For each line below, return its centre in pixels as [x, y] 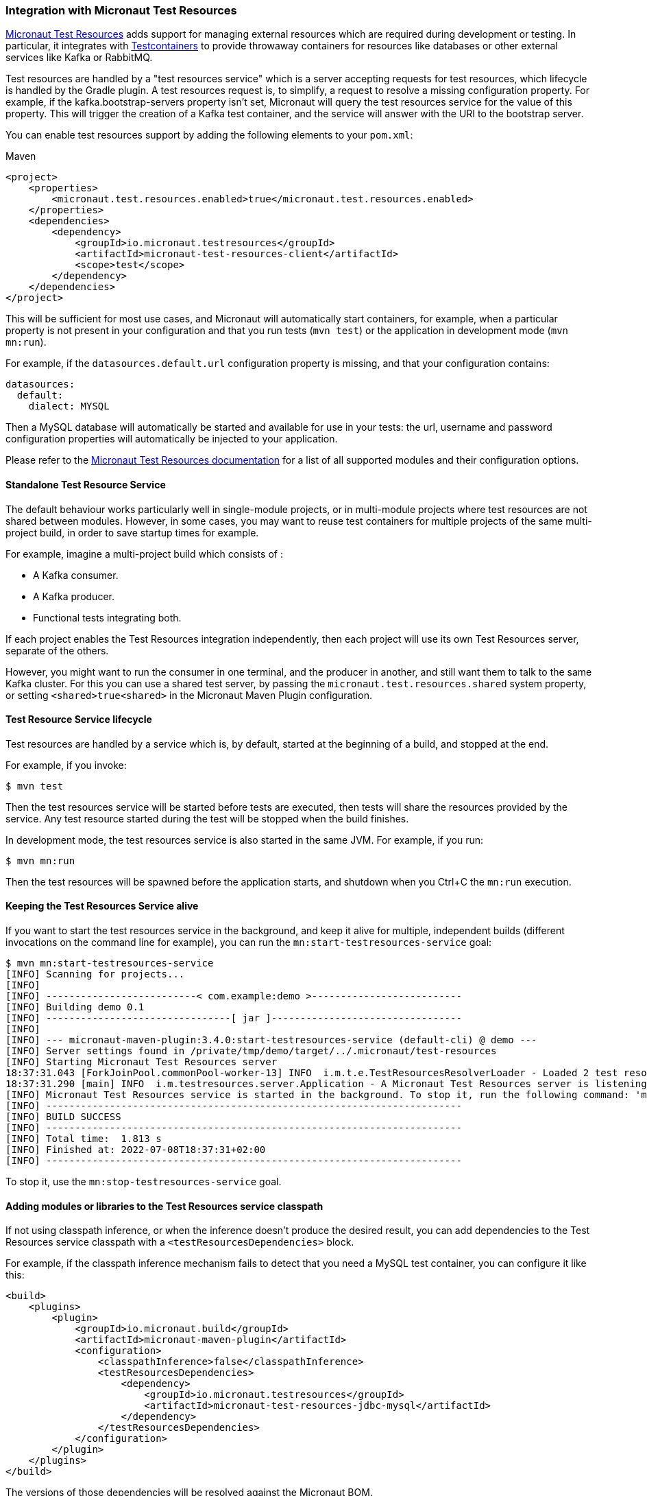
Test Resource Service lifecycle [79, 720]
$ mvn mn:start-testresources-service [110, 963]
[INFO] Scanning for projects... [95, 974]
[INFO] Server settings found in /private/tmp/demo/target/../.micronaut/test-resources [251, 1051]
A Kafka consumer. [76, 575]
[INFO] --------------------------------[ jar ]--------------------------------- [234, 1018]
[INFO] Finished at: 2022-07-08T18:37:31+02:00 [136, 1150]
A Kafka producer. [74, 596]
